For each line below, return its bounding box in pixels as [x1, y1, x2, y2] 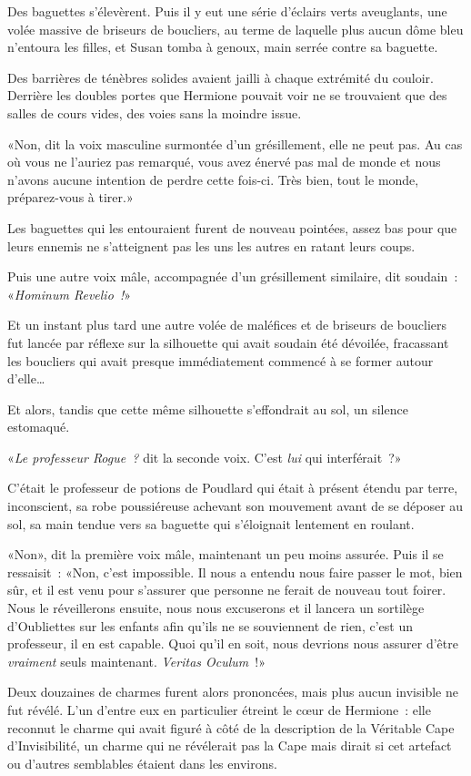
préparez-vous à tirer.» [7, 188, 134, 207]
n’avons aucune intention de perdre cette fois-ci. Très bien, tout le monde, [7, 169, 419, 189]
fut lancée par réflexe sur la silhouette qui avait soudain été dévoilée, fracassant [7, 332, 449, 352]
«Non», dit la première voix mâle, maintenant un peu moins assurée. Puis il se [7, 545, 444, 564]
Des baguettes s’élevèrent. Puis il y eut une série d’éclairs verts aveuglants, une [7, 2, 447, 20]
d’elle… [7, 369, 45, 388]
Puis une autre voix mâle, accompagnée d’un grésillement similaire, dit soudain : [7, 267, 458, 286]
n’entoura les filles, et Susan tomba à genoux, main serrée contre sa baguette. [7, 37, 438, 56]
